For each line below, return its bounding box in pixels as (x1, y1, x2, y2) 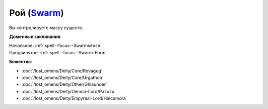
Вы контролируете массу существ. (9, 25, 83, 31)
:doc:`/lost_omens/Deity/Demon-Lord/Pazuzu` (21, 88, 116, 94)
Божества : (9, 59, 32, 65)
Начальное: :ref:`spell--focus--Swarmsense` (9, 42, 102, 49)
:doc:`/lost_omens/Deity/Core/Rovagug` (21, 68, 103, 73)
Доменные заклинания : (9, 34, 62, 39)
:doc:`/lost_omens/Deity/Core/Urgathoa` (21, 74, 104, 80)
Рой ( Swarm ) (9, 7, 64, 18)
